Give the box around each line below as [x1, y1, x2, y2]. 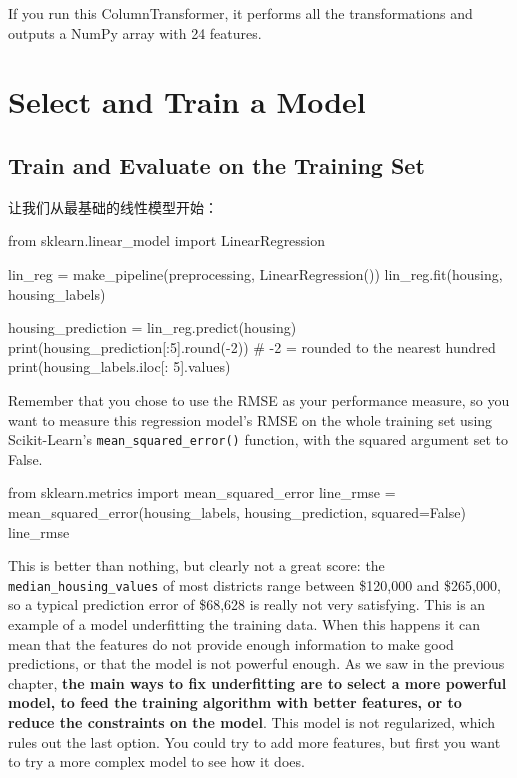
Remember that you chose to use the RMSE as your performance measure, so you [8, 389, 510, 410]
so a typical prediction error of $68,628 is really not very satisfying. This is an [8, 594, 486, 615]
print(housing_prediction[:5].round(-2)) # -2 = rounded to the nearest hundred [8, 336, 496, 357]
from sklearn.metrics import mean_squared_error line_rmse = [8, 482, 396, 503]
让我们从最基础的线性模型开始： [8, 196, 218, 217]
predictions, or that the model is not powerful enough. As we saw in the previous [8, 653, 505, 674]
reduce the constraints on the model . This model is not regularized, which [8, 711, 495, 732]
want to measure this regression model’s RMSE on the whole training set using [8, 409, 493, 430]
